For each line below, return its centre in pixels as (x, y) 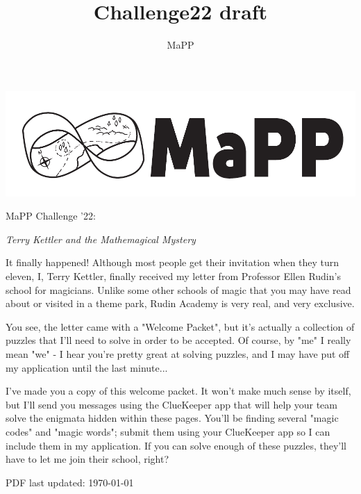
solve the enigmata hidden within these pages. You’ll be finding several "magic (172, 418)
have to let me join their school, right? (87, 459)
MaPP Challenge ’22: (51, 216)
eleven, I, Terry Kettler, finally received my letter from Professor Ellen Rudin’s (173, 276)
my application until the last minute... (87, 367)
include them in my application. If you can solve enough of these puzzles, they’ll (176, 445)
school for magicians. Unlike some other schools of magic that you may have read (178, 289)
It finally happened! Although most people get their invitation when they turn (173, 262)
